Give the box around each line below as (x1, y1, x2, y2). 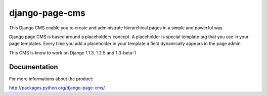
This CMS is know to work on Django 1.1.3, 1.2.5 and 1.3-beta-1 (9, 49, 136, 55)
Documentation (9, 62, 58, 71)
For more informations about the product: (9, 76, 93, 82)
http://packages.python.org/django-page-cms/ (9, 85, 105, 91)
